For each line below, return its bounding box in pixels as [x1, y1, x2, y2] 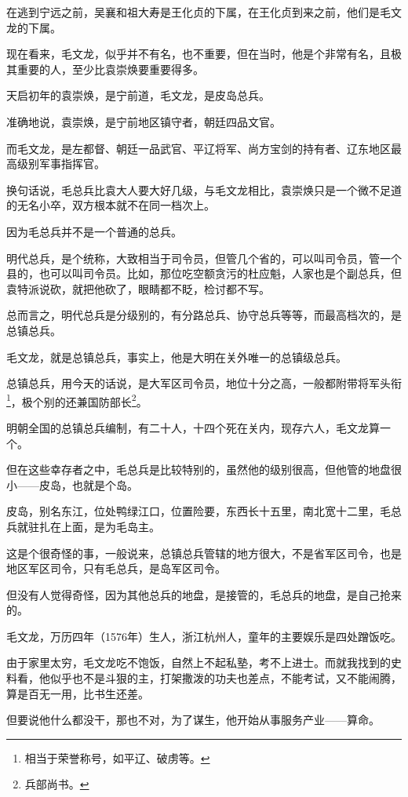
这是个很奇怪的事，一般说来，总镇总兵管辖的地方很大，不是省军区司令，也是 [6, 544, 402, 561]
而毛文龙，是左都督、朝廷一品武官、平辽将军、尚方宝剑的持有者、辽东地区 [6, 140, 391, 156]
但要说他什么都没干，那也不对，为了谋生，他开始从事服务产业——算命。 [6, 711, 380, 728]
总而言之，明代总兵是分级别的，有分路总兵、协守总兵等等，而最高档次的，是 [6, 307, 402, 323]
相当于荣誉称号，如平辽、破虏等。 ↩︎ [24, 749, 210, 766]
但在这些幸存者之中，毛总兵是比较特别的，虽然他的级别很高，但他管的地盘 [6, 461, 391, 478]
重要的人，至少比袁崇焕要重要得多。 [16, 60, 204, 77]
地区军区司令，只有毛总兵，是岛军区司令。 [6, 560, 226, 577]
